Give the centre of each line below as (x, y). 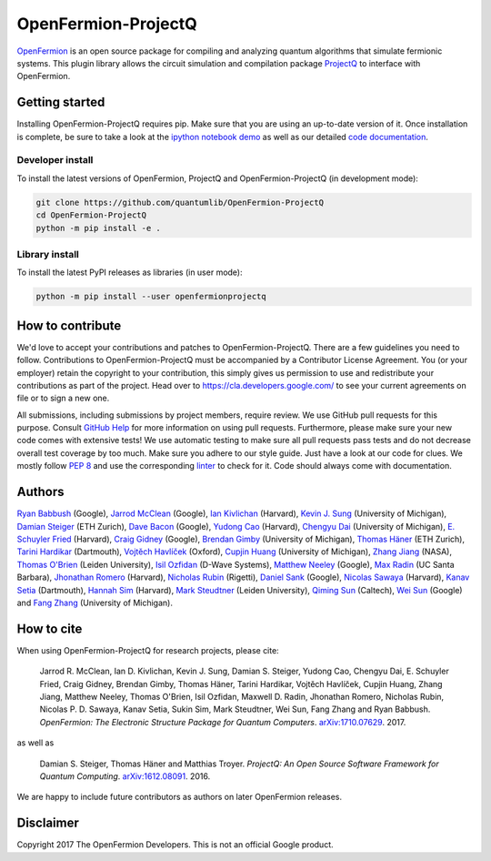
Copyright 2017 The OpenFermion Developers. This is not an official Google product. (175, 845)
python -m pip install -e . (98, 228)
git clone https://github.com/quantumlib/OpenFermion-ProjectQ (180, 202)
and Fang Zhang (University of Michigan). (95, 603)
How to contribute (69, 325)
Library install (48, 254)
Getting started (61, 102)
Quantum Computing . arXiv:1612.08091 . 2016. (125, 776)
